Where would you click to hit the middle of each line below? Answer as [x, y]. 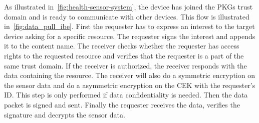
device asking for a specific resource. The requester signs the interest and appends [130, 36]
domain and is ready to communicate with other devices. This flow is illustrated [127, 16]
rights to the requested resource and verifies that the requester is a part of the [124, 55]
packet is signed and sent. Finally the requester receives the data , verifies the [122, 104]
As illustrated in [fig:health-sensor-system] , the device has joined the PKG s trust [128, 6]
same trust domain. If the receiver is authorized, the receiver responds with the [125, 65]
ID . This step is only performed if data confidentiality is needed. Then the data [126, 95]
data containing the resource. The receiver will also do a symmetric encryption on [129, 75]
